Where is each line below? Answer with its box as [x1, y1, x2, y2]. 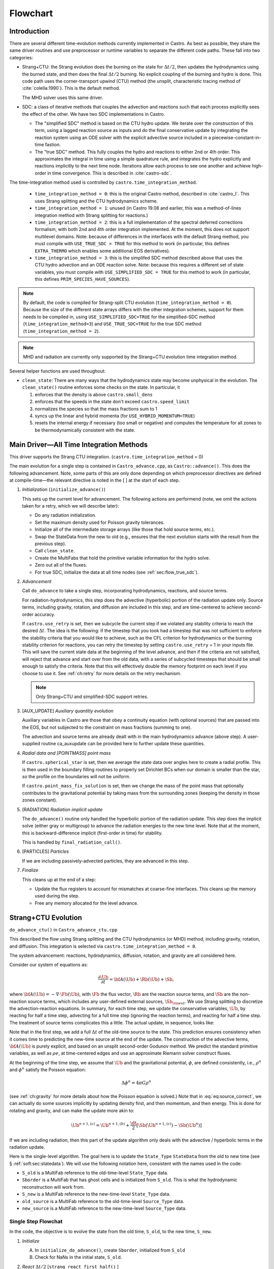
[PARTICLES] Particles [22, 848, 69, 855]
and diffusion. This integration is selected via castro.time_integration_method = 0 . [9, 943, 197, 949]
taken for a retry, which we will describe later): [22, 503, 119, 509]
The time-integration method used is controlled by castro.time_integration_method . [9, 179, 197, 185]
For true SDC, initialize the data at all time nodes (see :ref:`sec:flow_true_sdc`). [35, 569, 199, 575]
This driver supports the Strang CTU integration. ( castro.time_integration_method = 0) [9, 453, 203, 459]
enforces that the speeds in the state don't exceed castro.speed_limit [35, 398, 190, 405]
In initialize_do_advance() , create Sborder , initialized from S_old [35, 1247, 185, 1253]
